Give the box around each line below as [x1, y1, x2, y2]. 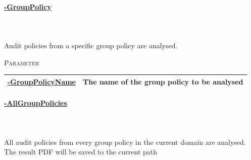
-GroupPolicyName [8, 76, 76, 87]
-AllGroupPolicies [4, 98, 67, 108]
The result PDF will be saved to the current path [4, 146, 158, 157]
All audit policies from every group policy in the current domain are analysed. [4, 136, 246, 147]
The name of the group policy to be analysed [83, 76, 243, 87]
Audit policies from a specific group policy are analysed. [4, 40, 178, 50]
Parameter [4, 57, 39, 67]
